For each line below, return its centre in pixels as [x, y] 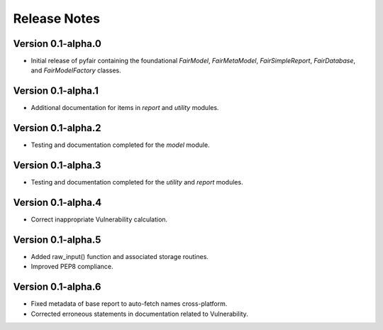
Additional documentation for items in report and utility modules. [125, 108]
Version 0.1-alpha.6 [57, 287]
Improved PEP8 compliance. [72, 267]
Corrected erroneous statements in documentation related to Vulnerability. [139, 314]
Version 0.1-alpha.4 [57, 202]
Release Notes [57, 18]
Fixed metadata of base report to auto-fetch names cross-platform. [129, 304]
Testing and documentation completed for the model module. [120, 145]
